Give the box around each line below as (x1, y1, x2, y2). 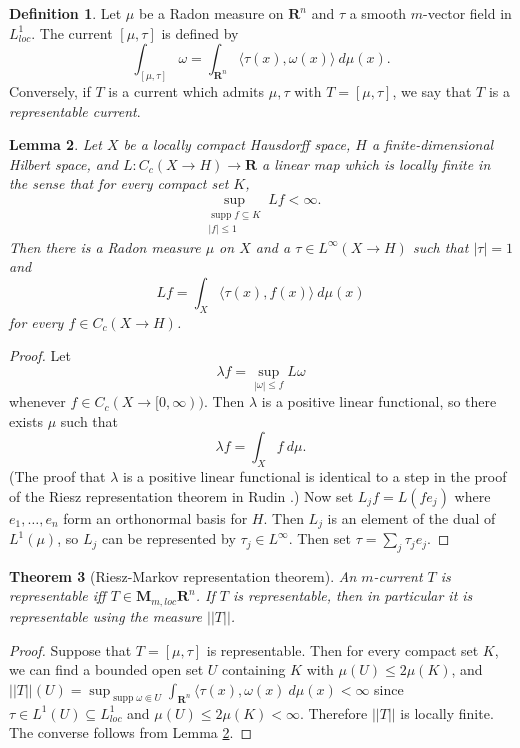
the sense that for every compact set (9, 173, 229, 194)
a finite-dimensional (371, 134, 494, 155)
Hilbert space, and (9, 153, 118, 174)
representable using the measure (9, 605, 203, 626)
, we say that (392, 81, 472, 102)
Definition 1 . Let (9, 3, 122, 23)
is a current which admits (108, 81, 265, 102)
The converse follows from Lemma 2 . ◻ (9, 722, 253, 743)
